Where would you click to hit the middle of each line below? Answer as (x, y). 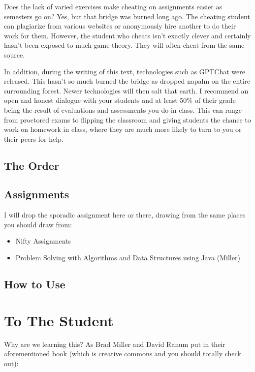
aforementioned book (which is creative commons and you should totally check (123, 354)
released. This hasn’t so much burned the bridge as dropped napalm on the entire (127, 81)
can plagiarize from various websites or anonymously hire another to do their (120, 26)
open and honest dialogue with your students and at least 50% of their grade (120, 100)
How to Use (35, 284)
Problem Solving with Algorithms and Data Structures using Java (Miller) (128, 258)
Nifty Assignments (43, 241)
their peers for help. (34, 139)
